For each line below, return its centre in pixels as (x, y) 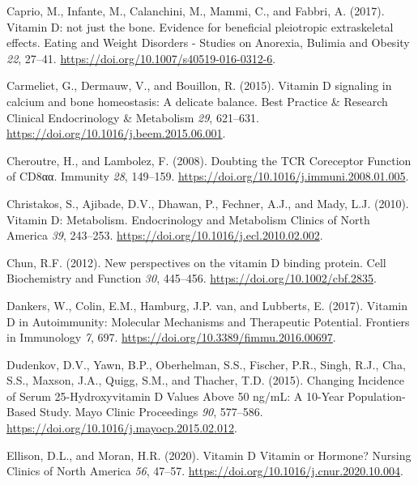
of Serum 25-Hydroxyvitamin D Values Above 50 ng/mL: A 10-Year (175, 396)
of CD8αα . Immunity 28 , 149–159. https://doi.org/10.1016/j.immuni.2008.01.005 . (208, 176)
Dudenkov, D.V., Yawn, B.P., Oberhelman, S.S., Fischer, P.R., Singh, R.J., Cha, (206, 364)
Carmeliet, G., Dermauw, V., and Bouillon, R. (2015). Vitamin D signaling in (199, 85)
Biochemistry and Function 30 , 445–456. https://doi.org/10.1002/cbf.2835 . (192, 278)
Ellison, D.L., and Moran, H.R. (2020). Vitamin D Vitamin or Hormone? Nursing (209, 455)
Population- (377, 396)
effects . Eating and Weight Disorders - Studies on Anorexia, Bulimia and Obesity (208, 43)
